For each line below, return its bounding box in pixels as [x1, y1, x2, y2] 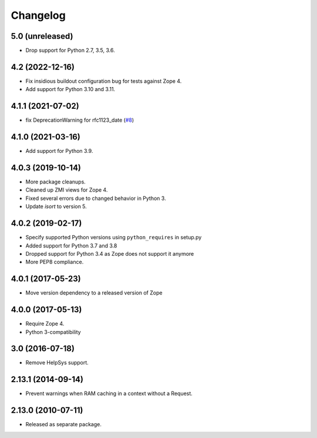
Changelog [11, 9, 66, 22]
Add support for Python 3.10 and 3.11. [25, 86, 116, 93]
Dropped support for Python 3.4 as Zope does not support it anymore [25, 250, 194, 257]
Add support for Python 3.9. [25, 148, 93, 155]
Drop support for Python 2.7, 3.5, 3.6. [25, 47, 115, 54]
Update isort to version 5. [25, 203, 87, 210]
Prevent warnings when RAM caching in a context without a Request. [25, 390, 193, 397]
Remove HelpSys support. [25, 359, 89, 366]
